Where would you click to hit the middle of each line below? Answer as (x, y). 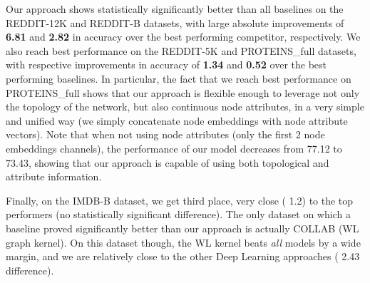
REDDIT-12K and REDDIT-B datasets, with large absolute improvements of (175, 22)
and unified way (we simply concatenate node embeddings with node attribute (177, 120)
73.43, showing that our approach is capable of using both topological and (168, 162)
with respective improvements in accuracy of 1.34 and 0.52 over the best (166, 65)
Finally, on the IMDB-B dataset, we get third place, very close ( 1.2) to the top (180, 200)
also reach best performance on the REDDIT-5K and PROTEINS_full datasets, (181, 50)
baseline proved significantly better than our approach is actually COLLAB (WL (183, 228)
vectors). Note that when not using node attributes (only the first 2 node (165, 134)
